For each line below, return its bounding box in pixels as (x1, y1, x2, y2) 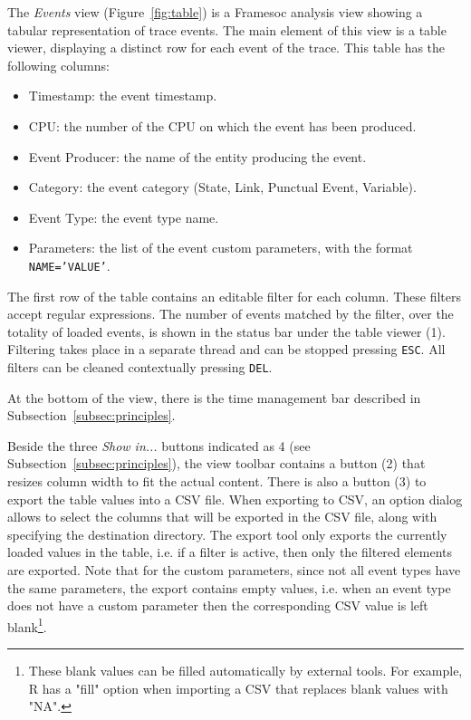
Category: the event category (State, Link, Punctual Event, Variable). (28, 178, 417, 197)
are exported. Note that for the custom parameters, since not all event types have (7, 561, 461, 580)
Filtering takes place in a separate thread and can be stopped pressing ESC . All (7, 340, 446, 359)
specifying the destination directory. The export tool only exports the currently (7, 524, 447, 543)
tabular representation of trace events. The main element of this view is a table (7, 20, 447, 39)
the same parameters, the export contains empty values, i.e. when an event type (7, 578, 451, 597)
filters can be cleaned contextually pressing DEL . (7, 358, 273, 377)
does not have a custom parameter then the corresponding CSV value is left (7, 596, 428, 615)
